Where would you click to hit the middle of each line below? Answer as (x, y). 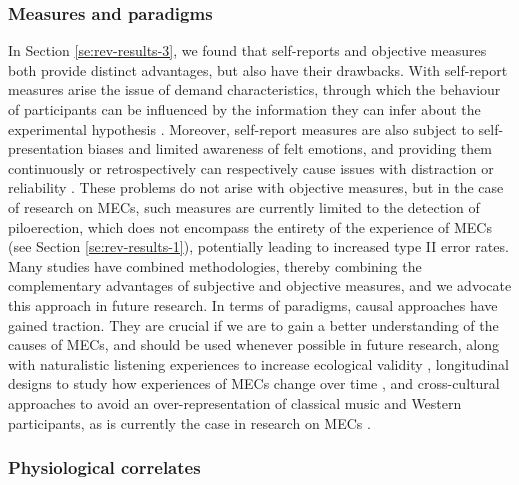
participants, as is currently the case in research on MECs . (189, 422)
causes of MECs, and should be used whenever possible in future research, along (253, 344)
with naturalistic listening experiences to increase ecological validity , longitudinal (258, 363)
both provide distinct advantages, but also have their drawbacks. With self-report (258, 69)
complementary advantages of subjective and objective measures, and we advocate (260, 285)
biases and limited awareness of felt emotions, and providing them (289, 148)
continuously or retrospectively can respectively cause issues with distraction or (251, 167)
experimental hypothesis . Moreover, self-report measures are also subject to (241, 128)
